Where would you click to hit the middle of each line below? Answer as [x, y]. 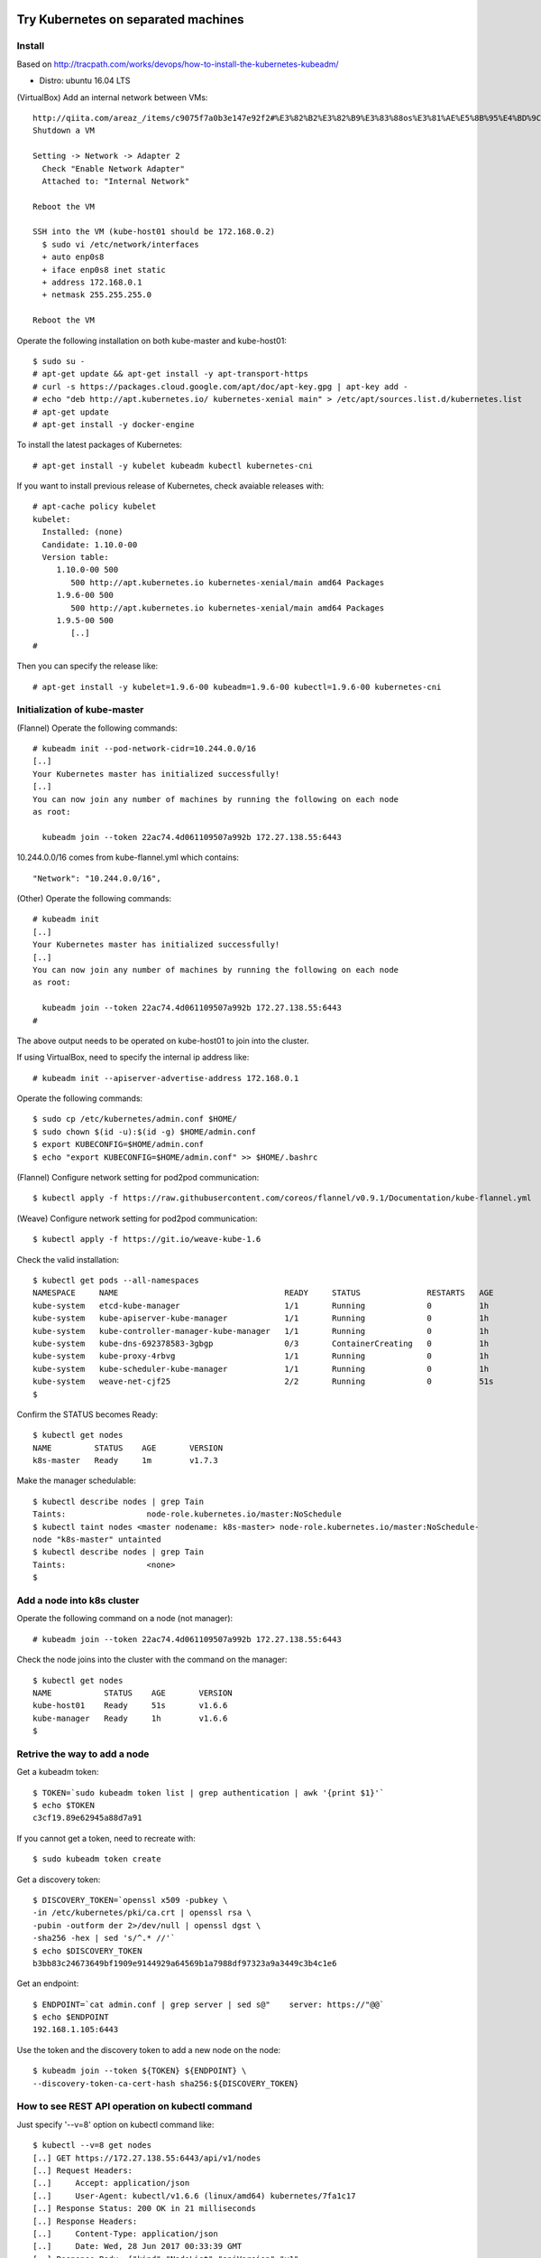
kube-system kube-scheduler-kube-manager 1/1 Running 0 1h [261, 1369]
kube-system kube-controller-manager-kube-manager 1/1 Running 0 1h [261, 1331]
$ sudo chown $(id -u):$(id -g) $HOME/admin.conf [145, 1132]
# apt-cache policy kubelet [95, 507]
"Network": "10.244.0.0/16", [97, 878]
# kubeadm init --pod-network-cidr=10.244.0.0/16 [145, 749]
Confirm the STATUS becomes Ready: [87, 1414]
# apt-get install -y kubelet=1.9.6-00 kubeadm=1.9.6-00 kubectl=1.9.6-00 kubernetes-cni [237, 687]
